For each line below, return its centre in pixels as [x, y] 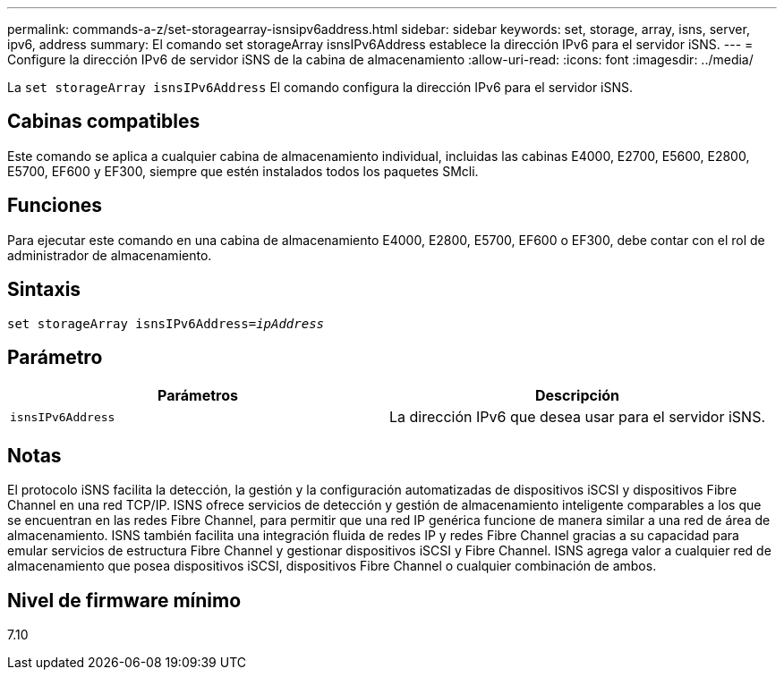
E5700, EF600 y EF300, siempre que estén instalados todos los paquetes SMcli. [243, 171]
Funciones [55, 206]
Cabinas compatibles [104, 122]
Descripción [578, 396]
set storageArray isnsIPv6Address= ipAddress [166, 323]
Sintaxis [44, 290]
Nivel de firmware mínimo [124, 600]
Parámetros [198, 396]
